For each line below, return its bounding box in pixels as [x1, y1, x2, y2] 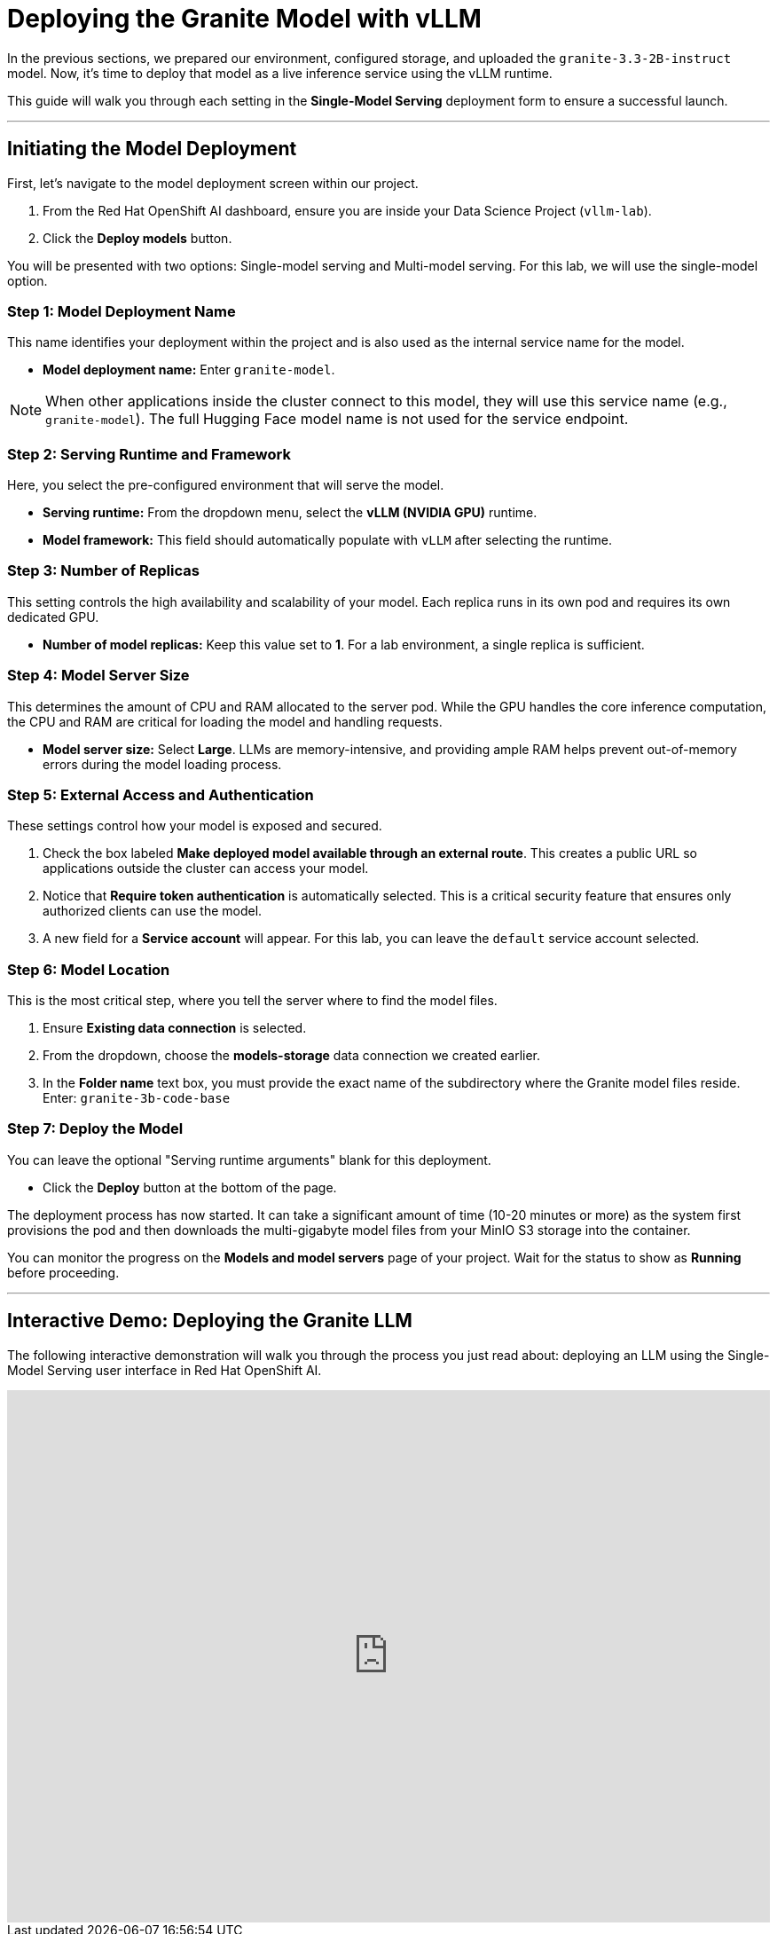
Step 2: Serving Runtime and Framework [7, 444, 291, 463]
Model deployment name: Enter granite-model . [43, 362, 335, 378]
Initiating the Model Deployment [7, 138, 297, 161]
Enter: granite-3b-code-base [43, 1090, 231, 1106]
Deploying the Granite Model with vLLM [7, 4, 482, 34]
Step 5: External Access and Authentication [7, 785, 314, 804]
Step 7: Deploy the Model [7, 1120, 184, 1138]
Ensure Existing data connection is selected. [43, 1020, 307, 1036]
